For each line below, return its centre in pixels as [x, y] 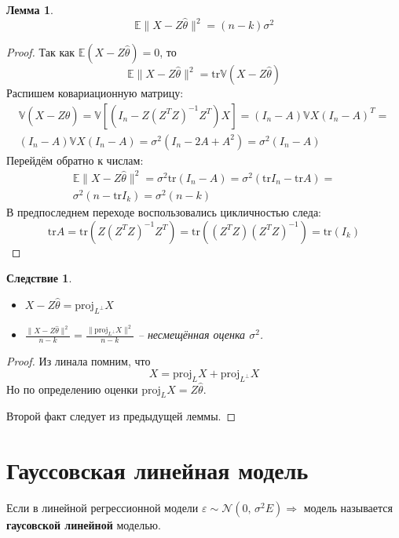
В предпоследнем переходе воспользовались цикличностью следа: [164, 211]
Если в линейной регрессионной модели [102, 508]
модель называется [348, 508]
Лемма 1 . [30, 9]
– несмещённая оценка [192, 334]
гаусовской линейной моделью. [84, 525]
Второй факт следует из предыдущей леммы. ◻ [121, 416]
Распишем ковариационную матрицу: [95, 93]
